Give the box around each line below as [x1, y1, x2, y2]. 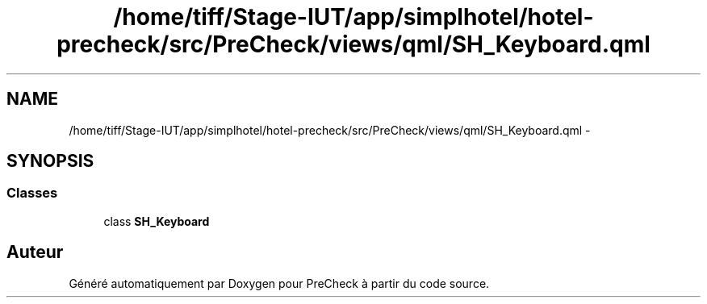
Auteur [6, 242, 64, 263]
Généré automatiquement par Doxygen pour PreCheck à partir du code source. [69, 276, 490, 290]
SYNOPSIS [6, 151, 94, 172]
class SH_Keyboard [103, 214, 210, 228]
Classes [6, 185, 58, 202]
